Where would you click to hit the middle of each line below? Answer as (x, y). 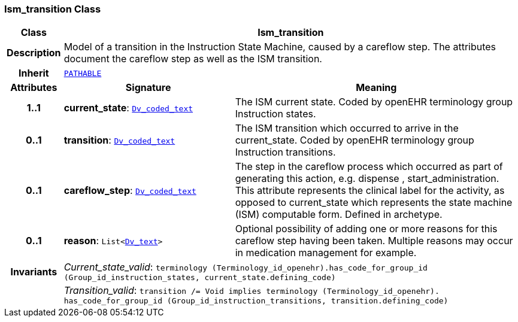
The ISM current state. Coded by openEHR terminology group (374, 102)
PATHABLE (83, 73)
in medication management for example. (326, 253)
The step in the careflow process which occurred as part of (369, 167)
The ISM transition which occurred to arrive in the (347, 128)
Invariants (34, 271)
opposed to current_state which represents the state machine (374, 203)
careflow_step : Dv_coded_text (130, 191)
